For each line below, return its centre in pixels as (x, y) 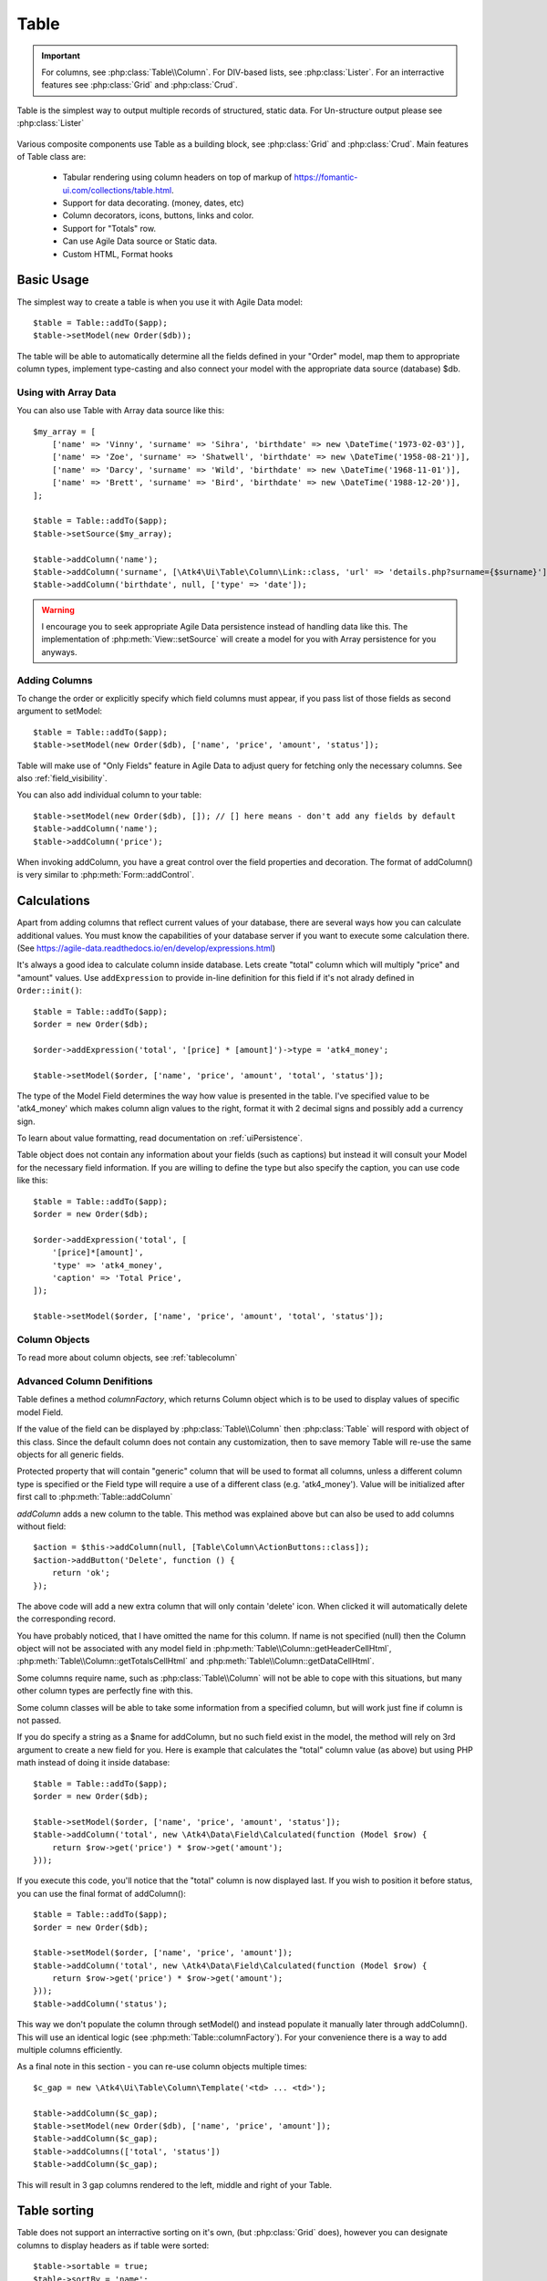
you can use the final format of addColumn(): (102, 1893)
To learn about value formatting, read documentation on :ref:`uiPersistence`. (160, 1138)
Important (61, 56)
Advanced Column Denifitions (85, 1381)
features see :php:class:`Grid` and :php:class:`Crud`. (139, 85)
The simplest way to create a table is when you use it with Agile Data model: (160, 302)
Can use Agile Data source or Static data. (140, 241)
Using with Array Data (67, 392)
